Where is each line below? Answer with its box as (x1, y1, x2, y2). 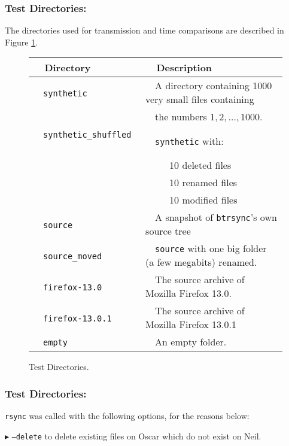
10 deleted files (169, 158, 232, 172)
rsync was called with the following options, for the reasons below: (5, 409, 250, 422)
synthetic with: (155, 134, 224, 148)
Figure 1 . (5, 35, 38, 48)
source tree (145, 224, 191, 238)
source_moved (43, 251, 102, 261)
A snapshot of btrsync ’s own (155, 210, 277, 224)
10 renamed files (169, 175, 238, 190)
